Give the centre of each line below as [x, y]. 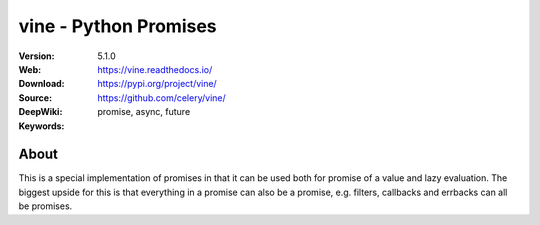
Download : [41, 84]
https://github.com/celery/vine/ [162, 97]
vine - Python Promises [117, 26]
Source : [35, 97]
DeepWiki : [40, 112]
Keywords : [41, 126]
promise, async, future [144, 112]
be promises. [45, 206]
